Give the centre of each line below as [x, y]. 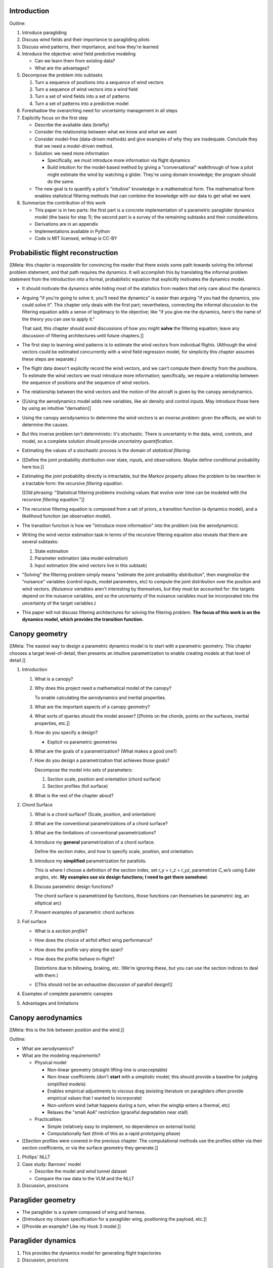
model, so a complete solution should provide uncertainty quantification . [98, 441]
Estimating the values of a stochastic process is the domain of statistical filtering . [107, 450]
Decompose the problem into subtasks [62, 75]
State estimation [52, 551]
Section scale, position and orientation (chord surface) [104, 779]
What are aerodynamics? [48, 1048]
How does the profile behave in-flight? [75, 959]
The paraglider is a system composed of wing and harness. [84, 1212]
